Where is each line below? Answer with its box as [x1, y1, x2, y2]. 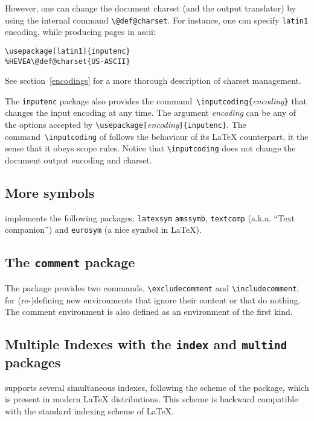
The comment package [5, 253, 135, 271]
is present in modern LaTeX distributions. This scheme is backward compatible [5, 393, 298, 405]
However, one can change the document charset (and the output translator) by [5, 2, 296, 14]
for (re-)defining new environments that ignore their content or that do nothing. [5, 293, 301, 306]
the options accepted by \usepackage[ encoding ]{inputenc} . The [5, 118, 246, 130]
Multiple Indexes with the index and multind [5, 335, 287, 353]
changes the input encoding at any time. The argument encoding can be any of [5, 106, 296, 119]
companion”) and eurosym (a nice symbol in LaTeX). [5, 223, 202, 236]
